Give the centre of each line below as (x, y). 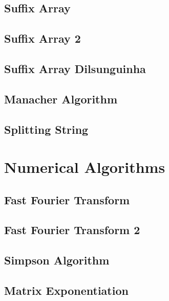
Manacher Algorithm (61, 99)
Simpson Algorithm (57, 260)
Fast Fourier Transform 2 (72, 230)
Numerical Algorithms (85, 167)
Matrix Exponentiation (66, 290)
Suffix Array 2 (43, 38)
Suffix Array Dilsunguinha (75, 68)
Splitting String (46, 129)
